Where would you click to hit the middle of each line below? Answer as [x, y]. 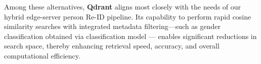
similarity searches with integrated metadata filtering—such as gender [112, 26]
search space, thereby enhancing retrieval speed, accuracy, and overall [112, 46]
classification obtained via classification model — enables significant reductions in [130, 36]
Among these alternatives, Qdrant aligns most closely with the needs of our [123, 6]
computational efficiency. [42, 55]
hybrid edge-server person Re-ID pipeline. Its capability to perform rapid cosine [128, 16]
